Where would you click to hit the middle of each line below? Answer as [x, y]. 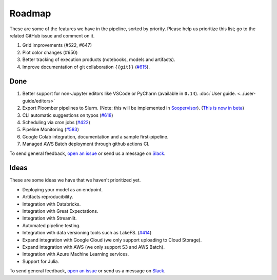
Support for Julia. [41, 261]
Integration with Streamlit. [50, 218]
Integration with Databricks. [52, 204]
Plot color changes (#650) [50, 52]
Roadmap [30, 13]
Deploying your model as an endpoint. [63, 189]
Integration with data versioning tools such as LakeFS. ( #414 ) [87, 233]
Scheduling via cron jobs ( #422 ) [56, 122]
